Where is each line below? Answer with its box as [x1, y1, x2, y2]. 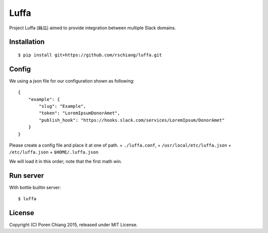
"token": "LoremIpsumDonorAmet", [39, 110, 120, 116]
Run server [9, 171, 44, 180]
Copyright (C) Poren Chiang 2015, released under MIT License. [9, 222, 138, 228]
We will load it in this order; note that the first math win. [9, 158, 122, 164]
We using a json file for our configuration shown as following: [9, 78, 134, 84]
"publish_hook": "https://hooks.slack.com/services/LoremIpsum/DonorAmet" [39, 117, 225, 123]
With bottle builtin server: [9, 184, 61, 190]
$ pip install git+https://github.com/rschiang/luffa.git [18, 52, 162, 58]
